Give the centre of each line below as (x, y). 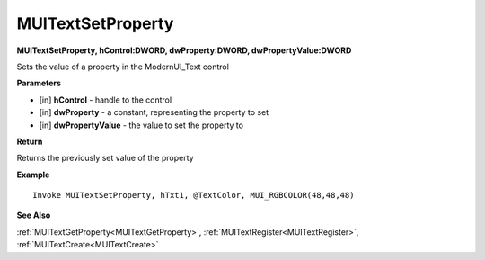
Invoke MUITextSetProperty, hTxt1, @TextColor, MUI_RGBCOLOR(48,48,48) (194, 195)
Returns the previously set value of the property (105, 158)
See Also (34, 215)
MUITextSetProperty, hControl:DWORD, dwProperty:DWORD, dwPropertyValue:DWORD (184, 50)
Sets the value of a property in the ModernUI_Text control (123, 67)
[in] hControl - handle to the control (106, 100)
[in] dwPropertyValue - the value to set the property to (141, 125)
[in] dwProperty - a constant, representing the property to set (154, 112)
